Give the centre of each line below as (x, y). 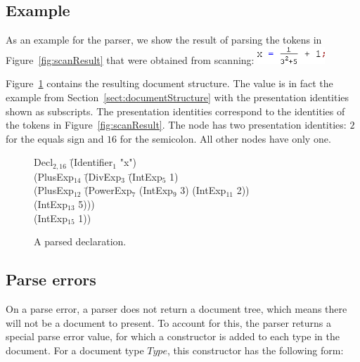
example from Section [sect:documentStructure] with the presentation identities (178, 97)
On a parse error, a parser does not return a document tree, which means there (176, 308)
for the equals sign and (55, 138)
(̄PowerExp (108, 190)
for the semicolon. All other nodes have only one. (225, 138)
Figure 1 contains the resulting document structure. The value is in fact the (169, 83)
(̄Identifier (91, 162)
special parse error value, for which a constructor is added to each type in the (173, 336)
